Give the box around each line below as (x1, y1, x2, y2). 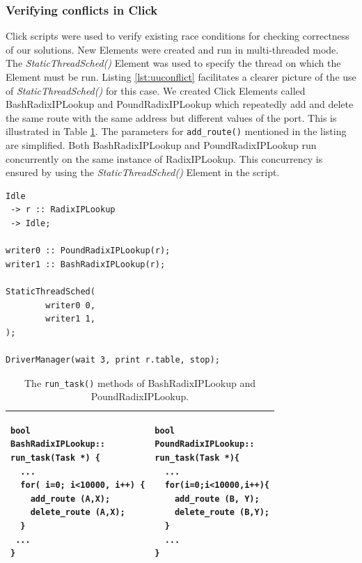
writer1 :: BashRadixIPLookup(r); (6, 259, 166, 269)
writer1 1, (45, 314, 95, 324)
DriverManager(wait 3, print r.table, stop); (6, 354, 220, 365)
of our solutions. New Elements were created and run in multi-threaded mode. (6, 42, 339, 56)
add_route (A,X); (30, 493, 111, 504)
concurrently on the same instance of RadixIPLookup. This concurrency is (6, 151, 323, 166)
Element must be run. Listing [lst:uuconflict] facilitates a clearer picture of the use (6, 70, 356, 84)
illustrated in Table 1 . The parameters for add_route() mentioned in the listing (6, 124, 347, 138)
